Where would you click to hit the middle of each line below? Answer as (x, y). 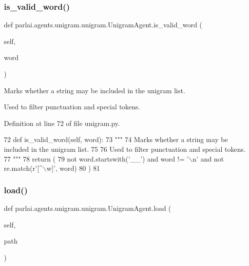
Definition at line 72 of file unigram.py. (62, 123)
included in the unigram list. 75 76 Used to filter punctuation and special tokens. (125, 149)
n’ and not (208, 158)
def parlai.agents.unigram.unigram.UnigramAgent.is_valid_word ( (103, 25)
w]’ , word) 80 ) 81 (73, 168)
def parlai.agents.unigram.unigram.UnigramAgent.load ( (87, 208)
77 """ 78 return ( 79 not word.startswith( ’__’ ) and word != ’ (96, 158)
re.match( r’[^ (23, 168)
